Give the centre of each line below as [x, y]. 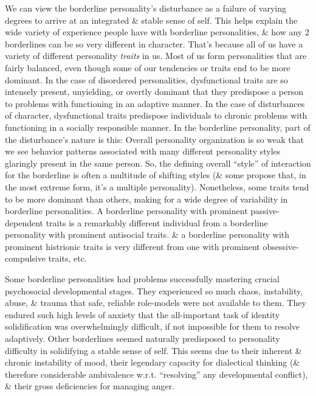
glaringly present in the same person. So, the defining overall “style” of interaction [158, 163]
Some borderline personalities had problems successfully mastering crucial [142, 279]
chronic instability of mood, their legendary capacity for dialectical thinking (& [153, 362]
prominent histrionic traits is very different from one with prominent [132, 246]
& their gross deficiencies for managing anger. [90, 386]
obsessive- [281, 246]
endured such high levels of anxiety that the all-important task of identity [143, 314]
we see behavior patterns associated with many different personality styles [143, 151]
